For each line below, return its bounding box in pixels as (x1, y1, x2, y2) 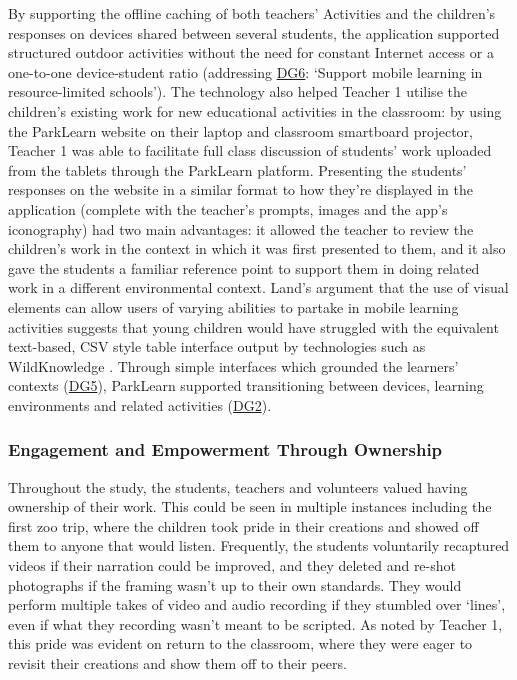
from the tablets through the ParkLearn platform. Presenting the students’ (8, 159, 467, 180)
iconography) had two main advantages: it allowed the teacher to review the (8, 218, 474, 239)
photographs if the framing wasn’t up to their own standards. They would (8, 574, 462, 595)
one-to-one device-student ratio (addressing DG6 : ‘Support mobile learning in (8, 61, 483, 82)
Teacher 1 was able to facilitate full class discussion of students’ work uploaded (8, 140, 492, 161)
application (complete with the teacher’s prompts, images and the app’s (8, 198, 448, 219)
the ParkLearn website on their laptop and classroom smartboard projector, (8, 120, 473, 141)
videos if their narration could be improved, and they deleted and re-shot (8, 555, 456, 576)
